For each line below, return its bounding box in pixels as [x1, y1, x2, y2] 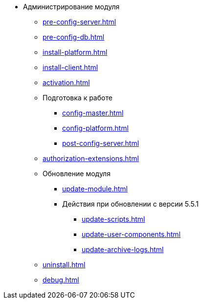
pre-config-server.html [43, 18, 116, 26]
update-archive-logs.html [82, 245, 164, 254]
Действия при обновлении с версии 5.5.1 [62, 200, 199, 208]
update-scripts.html [82, 215, 145, 223]
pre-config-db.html [43, 33, 105, 41]
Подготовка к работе [43, 93, 112, 102]
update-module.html [62, 185, 128, 193]
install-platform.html [43, 48, 108, 56]
